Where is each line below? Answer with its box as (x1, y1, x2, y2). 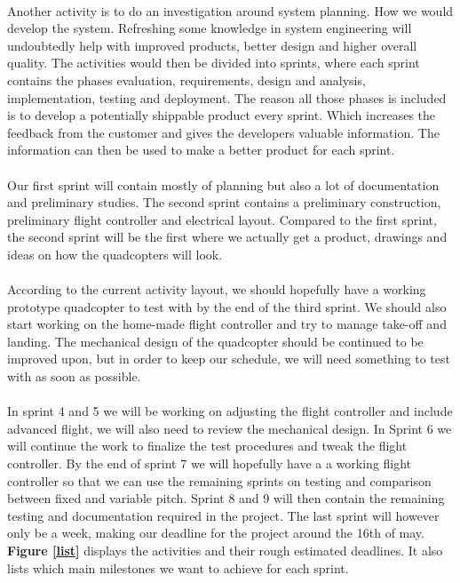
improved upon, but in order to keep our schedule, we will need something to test (7, 349, 450, 368)
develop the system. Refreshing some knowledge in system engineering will (7, 19, 412, 37)
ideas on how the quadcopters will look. (7, 244, 223, 263)
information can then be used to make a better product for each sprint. (7, 140, 395, 159)
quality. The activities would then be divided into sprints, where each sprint (7, 53, 420, 72)
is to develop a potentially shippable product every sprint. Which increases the (7, 106, 436, 124)
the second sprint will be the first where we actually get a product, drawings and (7, 228, 448, 246)
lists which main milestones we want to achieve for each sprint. (7, 558, 349, 577)
